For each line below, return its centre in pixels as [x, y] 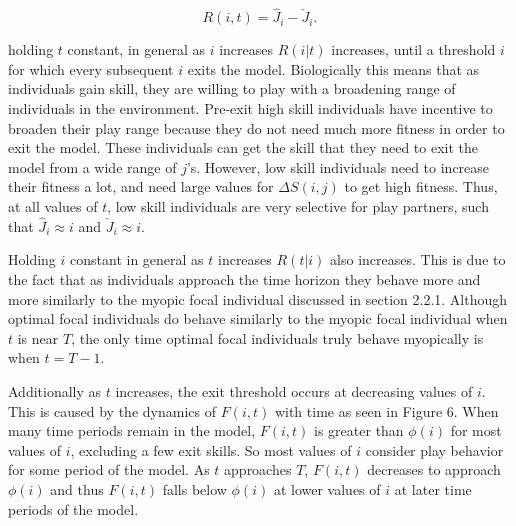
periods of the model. [73, 508]
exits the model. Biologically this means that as [333, 68]
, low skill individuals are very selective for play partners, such [298, 205]
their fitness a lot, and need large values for [141, 186]
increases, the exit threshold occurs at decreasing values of [294, 390]
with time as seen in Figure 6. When [386, 410]
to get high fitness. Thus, [421, 186]
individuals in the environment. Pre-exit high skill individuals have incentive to [250, 108]
